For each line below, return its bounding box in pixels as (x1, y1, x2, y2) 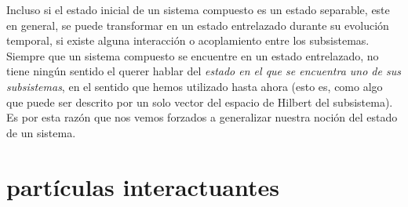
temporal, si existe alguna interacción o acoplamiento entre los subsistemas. (6, 32, 370, 49)
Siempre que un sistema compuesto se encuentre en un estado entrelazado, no (6, 47, 379, 64)
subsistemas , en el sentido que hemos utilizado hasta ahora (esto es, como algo (6, 78, 383, 94)
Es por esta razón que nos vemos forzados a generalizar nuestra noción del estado (6, 109, 398, 125)
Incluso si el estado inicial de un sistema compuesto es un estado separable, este (6, 2, 390, 17)
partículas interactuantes (6, 170, 279, 202)
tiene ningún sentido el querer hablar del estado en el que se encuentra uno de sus (6, 63, 401, 79)
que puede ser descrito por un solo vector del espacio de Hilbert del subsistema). (6, 93, 393, 110)
